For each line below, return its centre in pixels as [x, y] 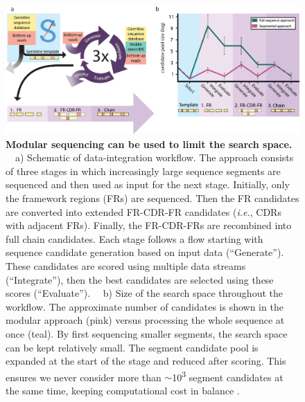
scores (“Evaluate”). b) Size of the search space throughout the [144, 293]
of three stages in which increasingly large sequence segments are [143, 171]
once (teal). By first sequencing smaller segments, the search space [147, 334]
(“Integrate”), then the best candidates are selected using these [140, 279]
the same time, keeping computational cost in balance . [123, 391]
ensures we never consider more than [84, 377]
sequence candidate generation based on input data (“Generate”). [145, 252]
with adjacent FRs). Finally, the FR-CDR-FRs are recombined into [149, 225]
